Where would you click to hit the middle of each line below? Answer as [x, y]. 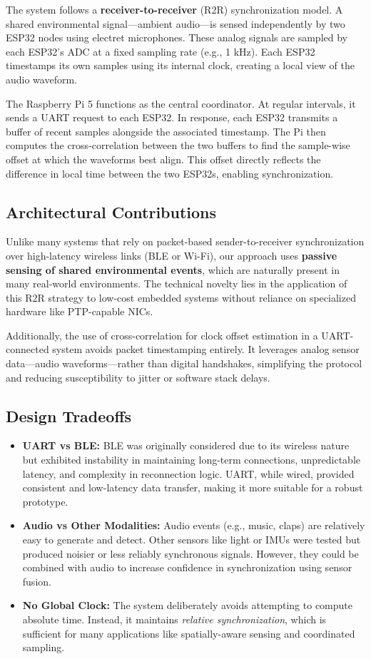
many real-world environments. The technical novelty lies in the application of [177, 283]
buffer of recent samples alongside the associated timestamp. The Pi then [166, 131]
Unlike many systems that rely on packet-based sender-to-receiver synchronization [185, 241]
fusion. [37, 581]
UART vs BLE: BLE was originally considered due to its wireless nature [186, 445]
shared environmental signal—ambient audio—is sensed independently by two [176, 23]
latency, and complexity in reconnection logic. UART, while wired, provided [188, 473]
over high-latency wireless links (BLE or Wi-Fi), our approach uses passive [172, 255]
